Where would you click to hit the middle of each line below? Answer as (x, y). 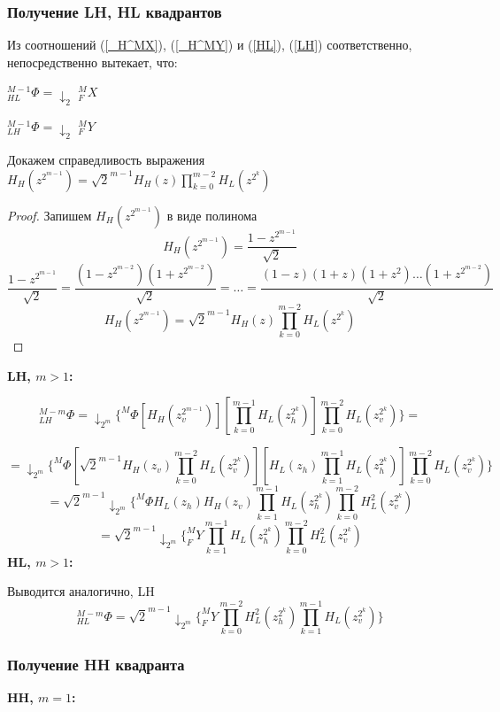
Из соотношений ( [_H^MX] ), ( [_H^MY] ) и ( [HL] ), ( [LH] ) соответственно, (210, 45)
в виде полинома (212, 215)
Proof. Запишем (50, 215)
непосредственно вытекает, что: (92, 62)
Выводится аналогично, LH (81, 591)
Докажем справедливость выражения (106, 159)
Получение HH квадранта (96, 664)
